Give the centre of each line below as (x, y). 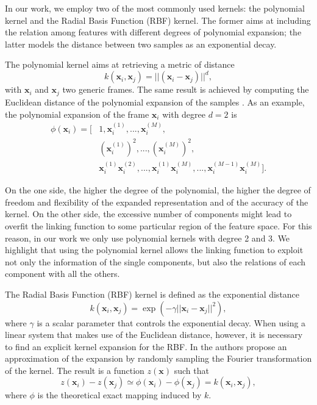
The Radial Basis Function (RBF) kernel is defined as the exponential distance (152, 294)
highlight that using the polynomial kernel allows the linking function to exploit (154, 250)
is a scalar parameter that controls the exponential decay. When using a (171, 322)
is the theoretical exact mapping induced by (119, 395)
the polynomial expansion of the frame (77, 114)
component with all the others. (62, 274)
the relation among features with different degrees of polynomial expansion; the (153, 32)
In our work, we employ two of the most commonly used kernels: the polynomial (155, 8)
